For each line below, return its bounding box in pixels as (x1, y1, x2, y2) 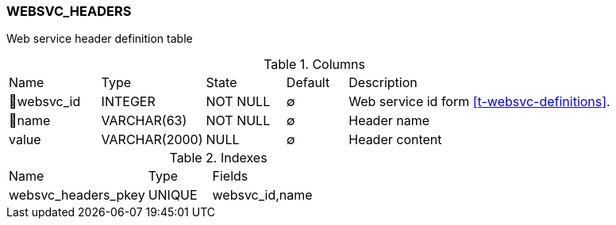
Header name (348, 113, 430, 129)
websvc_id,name (212, 187, 313, 204)
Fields (212, 168, 248, 185)
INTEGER (101, 93, 156, 110)
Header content (348, 132, 442, 148)
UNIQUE (148, 187, 198, 204)
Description (348, 74, 418, 91)
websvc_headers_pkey (9, 187, 145, 204)
